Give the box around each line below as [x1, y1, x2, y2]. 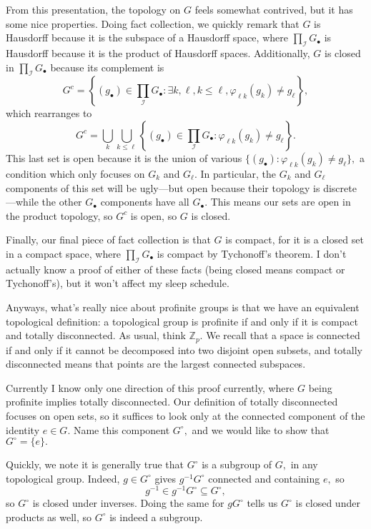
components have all [100, 194, 189, 209]
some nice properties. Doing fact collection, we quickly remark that [6, 16, 300, 31]
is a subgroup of [202, 457, 272, 472]
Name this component [73, 422, 170, 437]
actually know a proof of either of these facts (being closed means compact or [6, 261, 345, 276]
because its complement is [50, 59, 164, 74]
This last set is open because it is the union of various [6, 150, 242, 165]
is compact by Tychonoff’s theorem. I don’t [157, 246, 347, 261]
